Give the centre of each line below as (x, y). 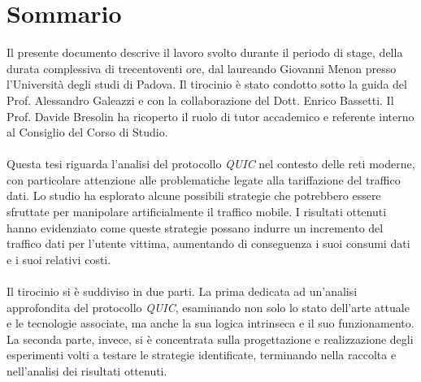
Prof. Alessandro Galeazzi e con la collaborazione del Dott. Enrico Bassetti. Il (200, 100)
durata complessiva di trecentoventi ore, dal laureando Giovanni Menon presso (202, 68)
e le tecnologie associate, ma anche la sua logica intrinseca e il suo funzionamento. (210, 323)
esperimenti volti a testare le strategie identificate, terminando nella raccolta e (202, 355)
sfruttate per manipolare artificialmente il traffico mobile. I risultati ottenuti (197, 212)
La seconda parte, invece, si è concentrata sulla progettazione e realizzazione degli (210, 339)
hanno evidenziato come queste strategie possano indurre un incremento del (195, 227)
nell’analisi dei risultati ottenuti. (87, 371)
